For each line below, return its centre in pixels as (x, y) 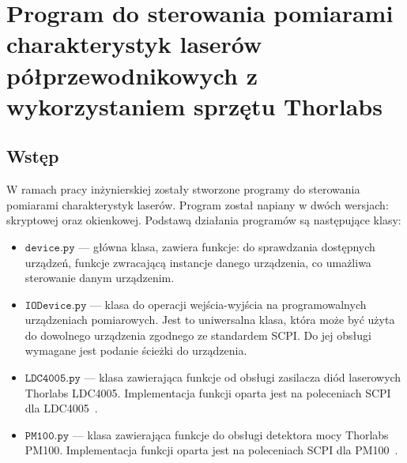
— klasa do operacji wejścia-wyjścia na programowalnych (228, 304)
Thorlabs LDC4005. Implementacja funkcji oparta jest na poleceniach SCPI (208, 392)
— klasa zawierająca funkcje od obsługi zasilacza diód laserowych (243, 377)
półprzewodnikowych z (132, 75)
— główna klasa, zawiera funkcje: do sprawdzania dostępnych (227, 246)
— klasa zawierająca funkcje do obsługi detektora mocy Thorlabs (230, 434)
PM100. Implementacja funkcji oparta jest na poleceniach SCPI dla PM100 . (211, 450)
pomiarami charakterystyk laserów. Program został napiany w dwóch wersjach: (198, 204)
